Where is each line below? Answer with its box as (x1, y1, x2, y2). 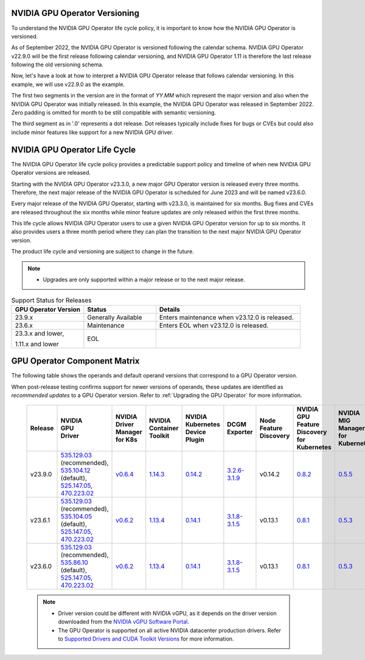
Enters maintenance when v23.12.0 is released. (159, 313, 294, 321)
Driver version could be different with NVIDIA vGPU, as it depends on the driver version (58, 609, 277, 617)
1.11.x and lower (15, 340, 59, 348)
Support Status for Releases (11, 296, 92, 304)
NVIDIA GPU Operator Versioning (11, 8, 140, 18)
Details (159, 305, 181, 314)
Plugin (185, 435, 204, 444)
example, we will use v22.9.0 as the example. (11, 80, 125, 88)
